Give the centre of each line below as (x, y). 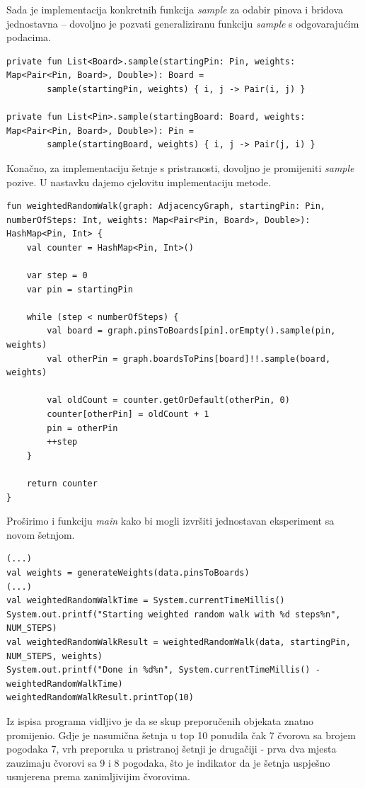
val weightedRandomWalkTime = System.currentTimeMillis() (146, 601)
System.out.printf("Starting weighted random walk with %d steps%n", (174, 614)
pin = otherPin (82, 428)
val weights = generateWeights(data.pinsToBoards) (128, 572)
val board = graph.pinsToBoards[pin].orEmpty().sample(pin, (191, 331)
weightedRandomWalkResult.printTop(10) (100, 698)
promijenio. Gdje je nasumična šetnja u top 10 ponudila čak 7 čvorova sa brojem (181, 735)
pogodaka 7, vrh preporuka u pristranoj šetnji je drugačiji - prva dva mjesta (172, 749)
